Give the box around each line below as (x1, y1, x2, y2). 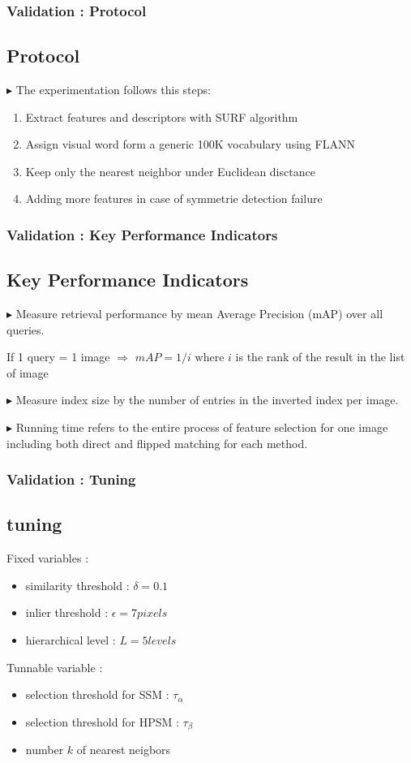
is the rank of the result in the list (235, 348, 405, 365)
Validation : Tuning (6, 469, 136, 489)
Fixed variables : (6, 550, 89, 567)
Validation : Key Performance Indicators (6, 224, 278, 244)
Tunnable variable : (6, 658, 103, 675)
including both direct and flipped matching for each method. (6, 434, 308, 451)
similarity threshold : (25, 576, 130, 593)
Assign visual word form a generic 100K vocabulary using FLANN (25, 136, 355, 153)
